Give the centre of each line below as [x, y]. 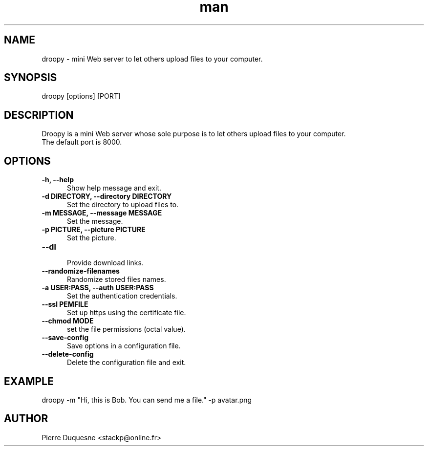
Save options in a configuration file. [124, 346]
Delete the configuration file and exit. [127, 363]
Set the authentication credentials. [122, 296]
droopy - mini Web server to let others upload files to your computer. [152, 59]
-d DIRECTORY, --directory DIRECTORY [107, 196]
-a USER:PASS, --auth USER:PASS [98, 288]
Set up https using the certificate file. [127, 313]
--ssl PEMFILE [65, 304]
